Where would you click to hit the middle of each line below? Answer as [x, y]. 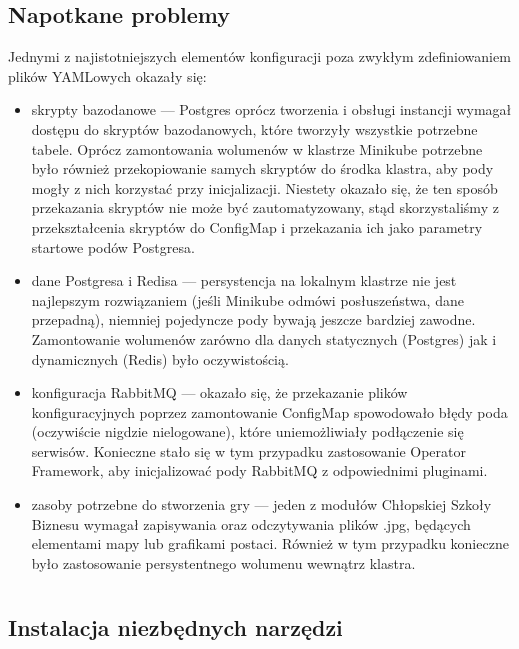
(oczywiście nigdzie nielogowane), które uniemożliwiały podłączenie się [247, 431]
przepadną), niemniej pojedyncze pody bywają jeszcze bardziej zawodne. [253, 319]
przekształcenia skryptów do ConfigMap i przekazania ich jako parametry [257, 226]
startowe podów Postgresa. [113, 246]
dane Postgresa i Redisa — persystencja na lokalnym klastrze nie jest [244, 280]
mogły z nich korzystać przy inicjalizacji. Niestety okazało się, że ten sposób [264, 187]
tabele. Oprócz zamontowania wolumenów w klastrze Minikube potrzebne [257, 148]
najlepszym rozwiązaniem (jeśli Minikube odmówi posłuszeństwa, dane [247, 299]
